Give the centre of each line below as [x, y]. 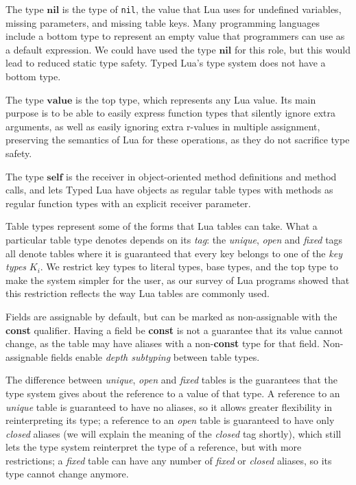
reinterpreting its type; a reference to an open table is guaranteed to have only [170, 420]
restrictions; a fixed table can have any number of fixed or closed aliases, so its [169, 460]
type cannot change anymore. [67, 474]
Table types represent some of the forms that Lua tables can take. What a [162, 226]
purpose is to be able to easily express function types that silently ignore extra [170, 113]
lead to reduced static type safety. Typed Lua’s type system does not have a [166, 63]
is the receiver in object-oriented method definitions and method [201, 176]
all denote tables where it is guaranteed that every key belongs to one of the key [174, 253]
